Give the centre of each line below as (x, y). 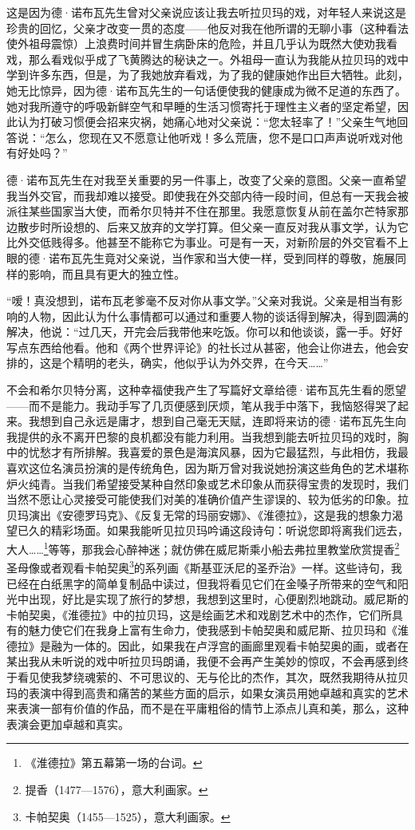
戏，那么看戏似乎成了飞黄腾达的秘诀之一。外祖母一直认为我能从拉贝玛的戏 (202, 59)
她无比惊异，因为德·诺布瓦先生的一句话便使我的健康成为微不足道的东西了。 (206, 90)
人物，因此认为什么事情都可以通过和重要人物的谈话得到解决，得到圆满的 (218, 316)
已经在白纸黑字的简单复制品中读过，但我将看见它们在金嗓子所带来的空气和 (202, 583)
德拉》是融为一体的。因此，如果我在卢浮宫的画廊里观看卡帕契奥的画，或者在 (207, 645)
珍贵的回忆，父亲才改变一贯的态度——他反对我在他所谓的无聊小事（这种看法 (207, 28)
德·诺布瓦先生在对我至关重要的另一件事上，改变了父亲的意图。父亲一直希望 (206, 179)
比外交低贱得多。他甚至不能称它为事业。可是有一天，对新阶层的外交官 (191, 242)
